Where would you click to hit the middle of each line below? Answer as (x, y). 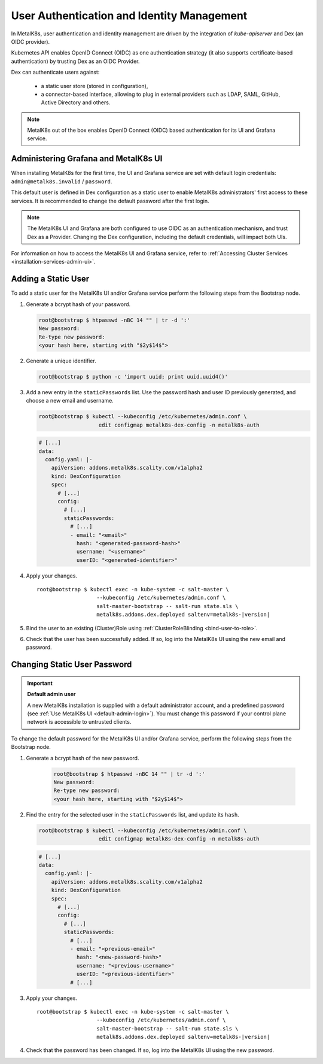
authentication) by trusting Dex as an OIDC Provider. (75, 61)
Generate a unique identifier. (61, 361)
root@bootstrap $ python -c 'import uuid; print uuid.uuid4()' (133, 377)
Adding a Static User (50, 279)
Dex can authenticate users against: (55, 72)
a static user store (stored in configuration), (95, 86)
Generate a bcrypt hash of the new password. (83, 758)
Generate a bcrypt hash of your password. (78, 304)
